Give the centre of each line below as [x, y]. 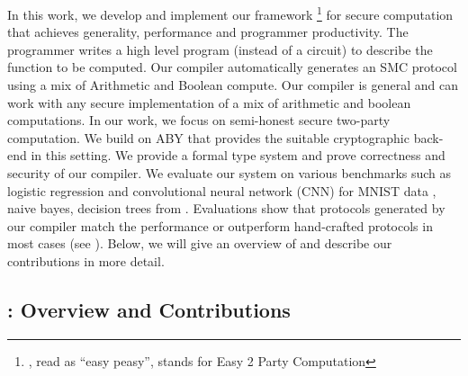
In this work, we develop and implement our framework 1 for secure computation [230, 13]
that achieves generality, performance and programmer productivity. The [208, 32]
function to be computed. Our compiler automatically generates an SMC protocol [232, 67]
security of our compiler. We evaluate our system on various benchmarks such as [229, 173]
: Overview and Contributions [149, 309]
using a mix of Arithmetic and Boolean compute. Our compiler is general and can [233, 85]
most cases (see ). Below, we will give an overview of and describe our [200, 243]
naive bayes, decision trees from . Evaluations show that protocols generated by [226, 208]
